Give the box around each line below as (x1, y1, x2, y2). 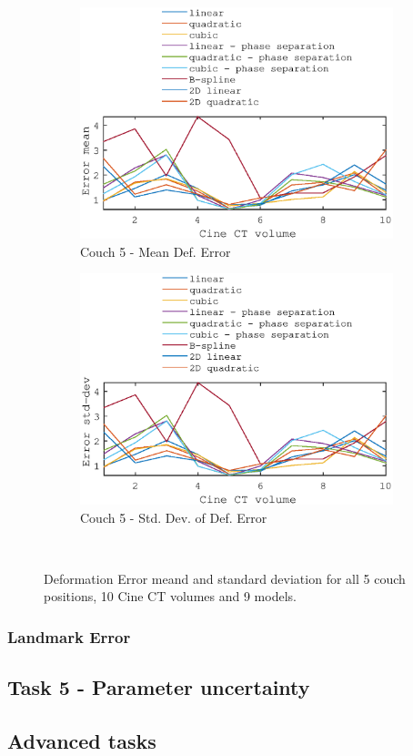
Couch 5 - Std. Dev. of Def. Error (80, 507, 267, 526)
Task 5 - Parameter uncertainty (7, 673, 310, 701)
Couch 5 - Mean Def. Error (80, 241, 231, 261)
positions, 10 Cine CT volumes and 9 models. (44, 587, 297, 606)
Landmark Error (7, 626, 131, 648)
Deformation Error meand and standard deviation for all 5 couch (44, 568, 406, 587)
